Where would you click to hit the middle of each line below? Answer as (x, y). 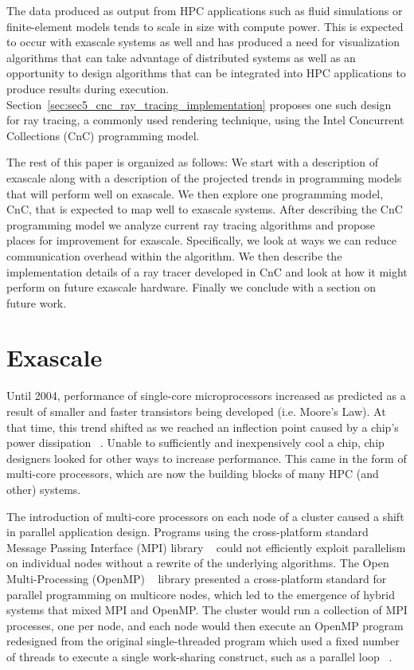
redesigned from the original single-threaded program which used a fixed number (203, 641)
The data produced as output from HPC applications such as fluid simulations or (205, 10)
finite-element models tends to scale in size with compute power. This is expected (205, 26)
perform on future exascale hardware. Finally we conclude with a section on (191, 287)
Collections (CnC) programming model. (103, 135)
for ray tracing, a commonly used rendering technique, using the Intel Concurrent (205, 120)
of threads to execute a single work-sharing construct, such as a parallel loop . (199, 656)
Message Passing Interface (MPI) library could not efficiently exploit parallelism (206, 547)
